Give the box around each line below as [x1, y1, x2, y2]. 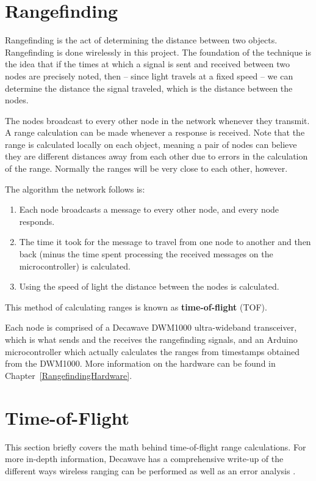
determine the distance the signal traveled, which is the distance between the [5, 81, 293, 94]
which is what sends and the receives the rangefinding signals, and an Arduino [5, 333, 298, 345]
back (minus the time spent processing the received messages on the [19, 248, 273, 260]
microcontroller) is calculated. [19, 259, 131, 272]
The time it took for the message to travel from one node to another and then [19, 235, 311, 248]
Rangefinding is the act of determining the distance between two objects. [5, 34, 278, 46]
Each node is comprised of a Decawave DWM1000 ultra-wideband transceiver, [5, 321, 297, 334]
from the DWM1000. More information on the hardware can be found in [5, 357, 276, 370]
